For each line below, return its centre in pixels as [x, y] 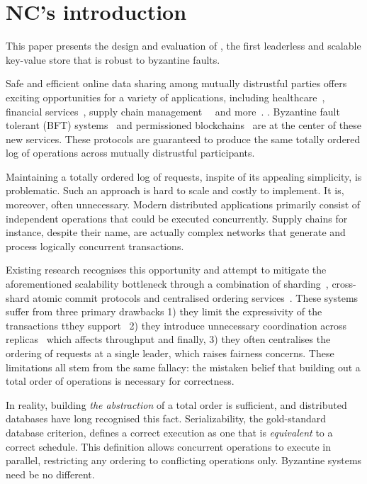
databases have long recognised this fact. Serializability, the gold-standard [166, 418]
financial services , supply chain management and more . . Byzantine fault [173, 111]
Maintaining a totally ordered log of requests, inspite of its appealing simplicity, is [184, 176]
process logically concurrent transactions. [95, 246]
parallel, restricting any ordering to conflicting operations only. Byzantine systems [184, 460]
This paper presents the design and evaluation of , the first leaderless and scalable [183, 46]
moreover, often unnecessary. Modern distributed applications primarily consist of [183, 204]
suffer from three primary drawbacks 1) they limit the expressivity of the [164, 311]
